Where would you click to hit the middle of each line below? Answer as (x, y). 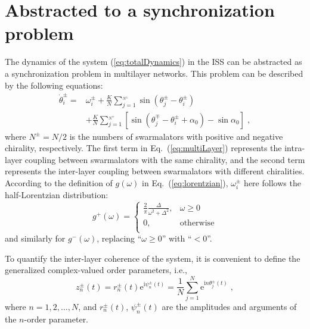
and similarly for (35, 238)
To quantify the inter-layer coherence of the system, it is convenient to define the (153, 258)
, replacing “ (119, 238)
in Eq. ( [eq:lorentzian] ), (185, 183)
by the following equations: (54, 85)
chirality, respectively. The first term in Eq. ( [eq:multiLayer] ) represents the (143, 148)
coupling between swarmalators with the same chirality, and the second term (165, 159)
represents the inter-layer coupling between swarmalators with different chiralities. (155, 171)
